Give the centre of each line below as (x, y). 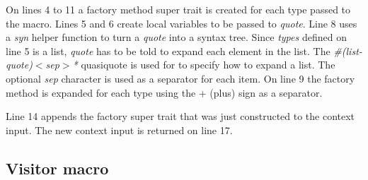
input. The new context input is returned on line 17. (119, 130)
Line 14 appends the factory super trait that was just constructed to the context (180, 116)
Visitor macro (57, 168)
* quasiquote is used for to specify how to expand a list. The (204, 65)
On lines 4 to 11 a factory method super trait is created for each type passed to (178, 9)
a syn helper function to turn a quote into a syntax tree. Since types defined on (176, 37)
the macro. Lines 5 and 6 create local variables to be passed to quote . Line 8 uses (182, 23)
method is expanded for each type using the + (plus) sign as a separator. (164, 92)
